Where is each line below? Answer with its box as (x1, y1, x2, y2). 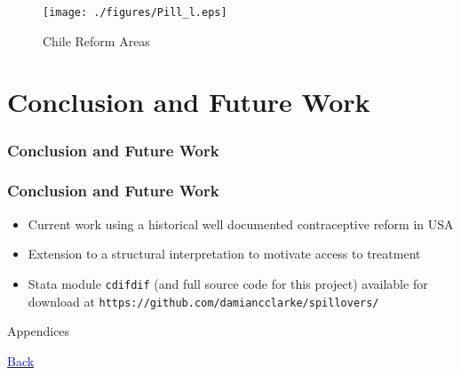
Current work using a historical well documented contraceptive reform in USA (28, 214, 454, 233)
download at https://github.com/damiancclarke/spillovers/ (28, 291, 379, 310)
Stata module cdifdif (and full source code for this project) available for (28, 274, 428, 292)
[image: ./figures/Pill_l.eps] (43, 6, 227, 19)
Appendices (7, 322, 70, 340)
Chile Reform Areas (43, 31, 150, 50)
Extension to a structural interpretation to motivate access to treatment (28, 244, 421, 263)
